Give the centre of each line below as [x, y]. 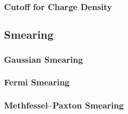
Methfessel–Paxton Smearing [64, 105]
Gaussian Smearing [44, 59]
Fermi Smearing [37, 82]
